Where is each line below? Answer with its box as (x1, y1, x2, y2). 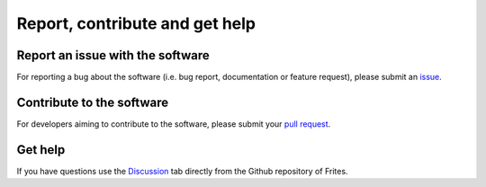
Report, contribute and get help (16, 13, 256, 33)
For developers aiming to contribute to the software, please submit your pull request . (16, 118, 331, 129)
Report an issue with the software (16, 48, 211, 63)
